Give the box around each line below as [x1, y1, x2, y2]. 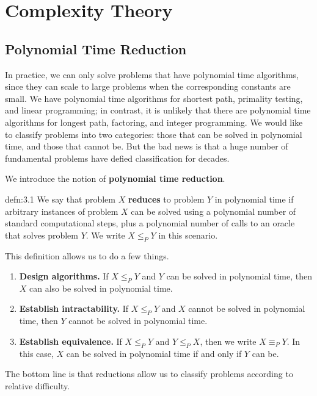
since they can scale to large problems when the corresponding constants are [5, 80, 291, 93]
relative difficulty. [5, 379, 70, 392]
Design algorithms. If [19, 270, 109, 283]
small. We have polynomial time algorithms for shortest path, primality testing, [5, 92, 303, 104]
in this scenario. [158, 228, 218, 241]
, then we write [200, 334, 257, 347]
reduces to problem [128, 192, 205, 205]
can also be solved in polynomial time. [29, 281, 173, 294]
